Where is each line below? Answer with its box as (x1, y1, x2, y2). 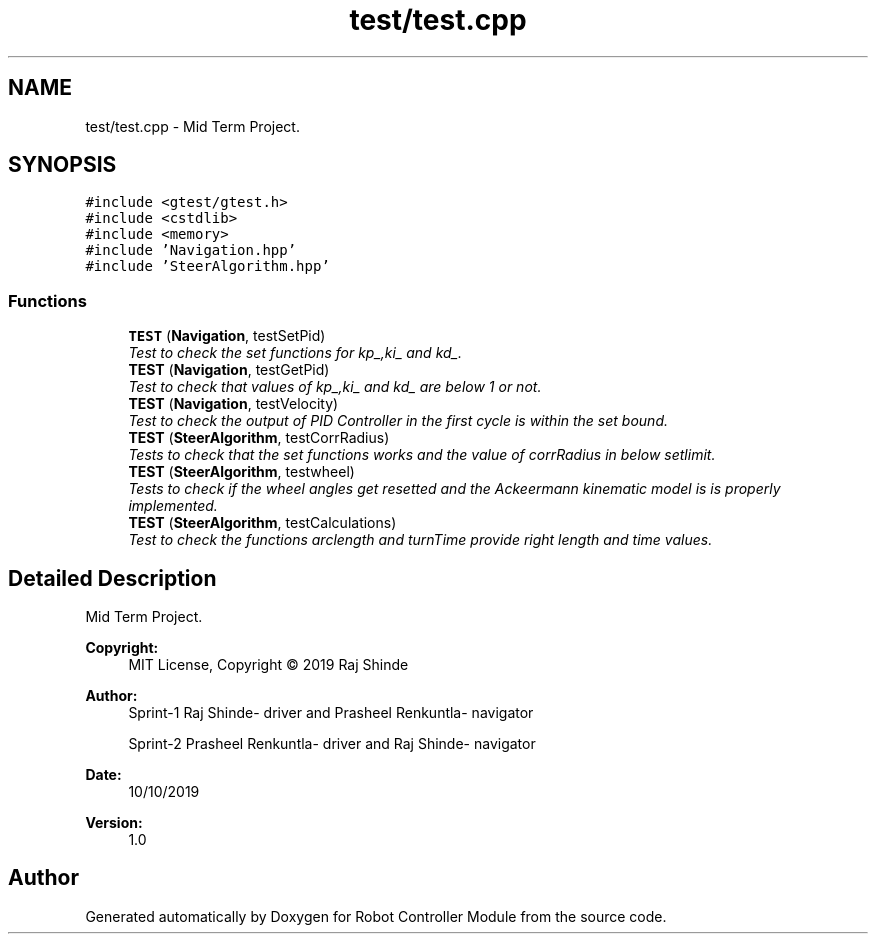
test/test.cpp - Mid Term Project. (85, 117, 300, 135)
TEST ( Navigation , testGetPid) (128, 361, 330, 379)
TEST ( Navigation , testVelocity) (128, 395, 339, 413)
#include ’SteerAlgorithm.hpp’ (85, 258, 330, 275)
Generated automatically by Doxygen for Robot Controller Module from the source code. (85, 907, 667, 925)
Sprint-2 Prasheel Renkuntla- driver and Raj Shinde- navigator (128, 735, 536, 753)
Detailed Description (8, 565, 217, 591)
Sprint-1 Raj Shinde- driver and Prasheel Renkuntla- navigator (128, 704, 534, 722)
